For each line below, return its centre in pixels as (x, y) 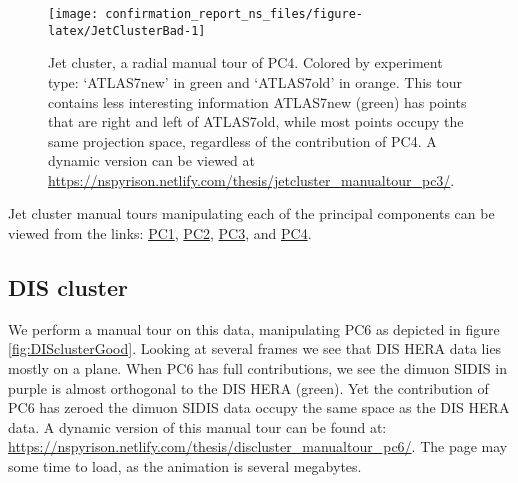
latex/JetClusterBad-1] (127, 30)
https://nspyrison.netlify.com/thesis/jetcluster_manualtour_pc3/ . (251, 179)
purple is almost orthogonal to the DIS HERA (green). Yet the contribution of (248, 387)
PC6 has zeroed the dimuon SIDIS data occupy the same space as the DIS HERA (259, 407)
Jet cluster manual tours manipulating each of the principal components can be (251, 213)
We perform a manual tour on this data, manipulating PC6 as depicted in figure (254, 328)
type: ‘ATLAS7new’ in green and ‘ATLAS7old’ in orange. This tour (255, 81)
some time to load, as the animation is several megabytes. (185, 466)
